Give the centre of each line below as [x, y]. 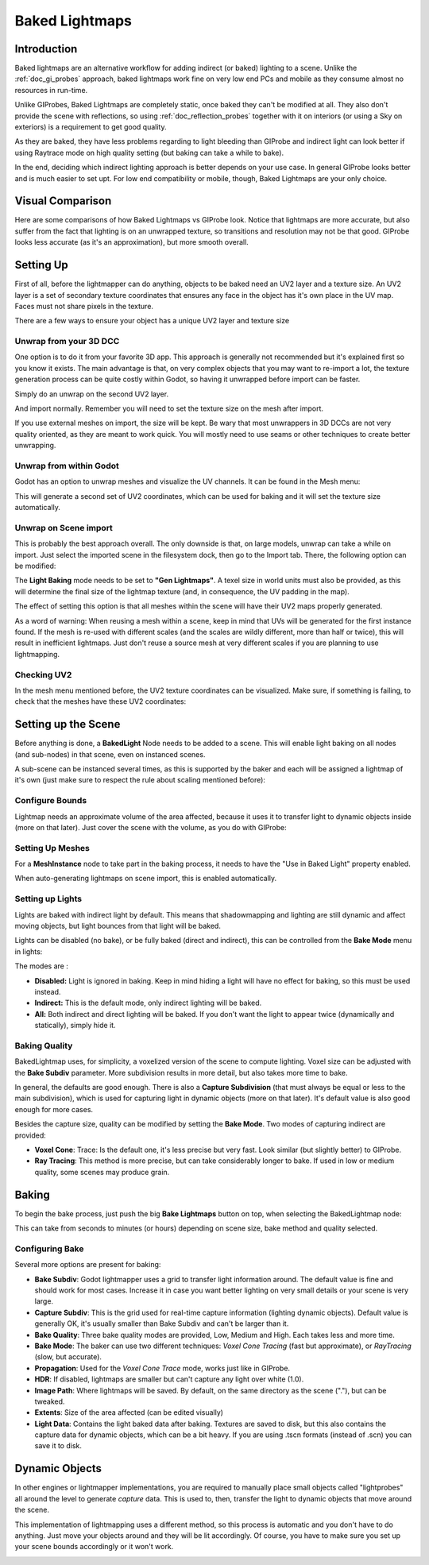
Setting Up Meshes [52, 848]
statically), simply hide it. [75, 1026]
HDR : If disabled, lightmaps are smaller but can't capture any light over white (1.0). [169, 1379]
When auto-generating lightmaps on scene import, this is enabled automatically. [146, 879]
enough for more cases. [54, 1109]
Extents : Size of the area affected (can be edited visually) [129, 1412]
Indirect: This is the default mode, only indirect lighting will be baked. [148, 1003]
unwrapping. [35, 446]
